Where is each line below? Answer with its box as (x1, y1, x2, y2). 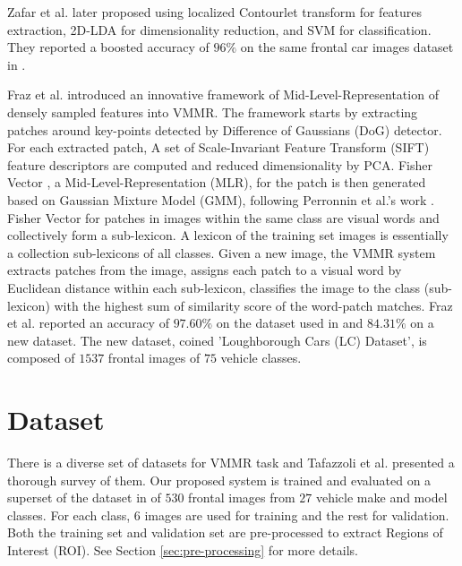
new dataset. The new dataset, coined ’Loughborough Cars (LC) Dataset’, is (7, 330, 427, 349)
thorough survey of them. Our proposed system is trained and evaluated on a (7, 470, 432, 489)
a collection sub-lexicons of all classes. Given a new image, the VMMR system (7, 243, 436, 262)
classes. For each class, (7, 505, 131, 524)
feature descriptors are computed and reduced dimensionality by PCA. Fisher (7, 155, 433, 174)
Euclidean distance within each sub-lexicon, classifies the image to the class (7, 278, 421, 296)
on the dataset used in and (216, 313, 364, 332)
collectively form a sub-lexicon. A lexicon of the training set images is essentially (7, 226, 449, 244)
